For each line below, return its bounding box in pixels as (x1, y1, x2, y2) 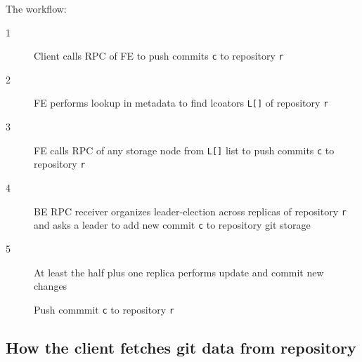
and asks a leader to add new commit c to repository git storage (34, 217, 311, 232)
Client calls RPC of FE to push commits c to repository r (34, 48, 284, 63)
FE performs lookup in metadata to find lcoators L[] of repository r (34, 95, 329, 110)
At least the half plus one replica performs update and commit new (34, 264, 324, 279)
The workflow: (6, 1, 67, 15)
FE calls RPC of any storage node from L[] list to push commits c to (34, 142, 335, 157)
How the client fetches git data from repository (6, 336, 356, 358)
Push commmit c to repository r (34, 302, 174, 316)
